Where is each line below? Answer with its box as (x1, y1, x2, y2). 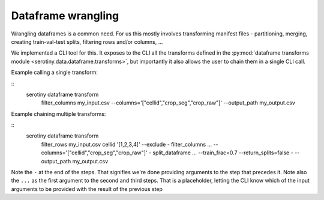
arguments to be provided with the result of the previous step (11, 185, 163, 192)
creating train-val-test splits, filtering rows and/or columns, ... (11, 38, 163, 45)
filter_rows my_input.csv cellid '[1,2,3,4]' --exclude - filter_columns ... (41, 141, 212, 148)
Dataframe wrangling (11, 9, 119, 22)
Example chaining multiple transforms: (11, 110, 106, 117)
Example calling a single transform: (11, 69, 98, 76)
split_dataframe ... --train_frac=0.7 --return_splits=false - (152, 149, 293, 156)
